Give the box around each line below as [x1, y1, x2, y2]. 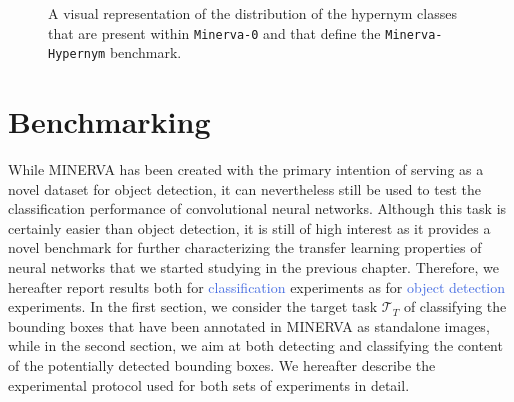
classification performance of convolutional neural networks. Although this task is [8, 198, 507, 219]
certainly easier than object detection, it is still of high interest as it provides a [8, 217, 491, 238]
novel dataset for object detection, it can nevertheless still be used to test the [8, 178, 481, 199]
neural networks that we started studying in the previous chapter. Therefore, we [8, 257, 499, 277]
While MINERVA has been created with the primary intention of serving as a [8, 159, 484, 180]
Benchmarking [8, 101, 211, 142]
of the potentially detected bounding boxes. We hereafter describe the [8, 354, 436, 375]
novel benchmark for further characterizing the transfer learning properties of [8, 237, 482, 258]
